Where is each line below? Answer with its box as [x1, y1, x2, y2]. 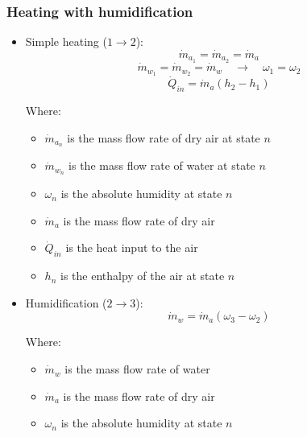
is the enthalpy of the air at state [60, 267, 225, 284]
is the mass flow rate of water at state [68, 157, 255, 174]
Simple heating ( [25, 33, 107, 50]
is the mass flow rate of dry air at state [67, 129, 260, 146]
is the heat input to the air [65, 239, 198, 256]
